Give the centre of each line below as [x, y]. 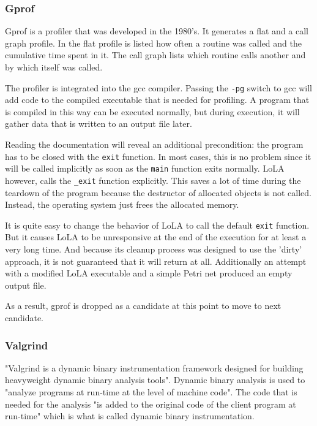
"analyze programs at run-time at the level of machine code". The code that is [151, 392]
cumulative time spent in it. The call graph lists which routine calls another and [155, 55]
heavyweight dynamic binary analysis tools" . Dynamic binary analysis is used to [155, 380]
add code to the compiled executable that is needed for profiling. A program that [157, 100]
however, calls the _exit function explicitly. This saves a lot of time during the [153, 180]
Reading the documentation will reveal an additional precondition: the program [154, 144]
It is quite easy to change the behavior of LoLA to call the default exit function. [157, 225]
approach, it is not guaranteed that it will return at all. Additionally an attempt [156, 261]
